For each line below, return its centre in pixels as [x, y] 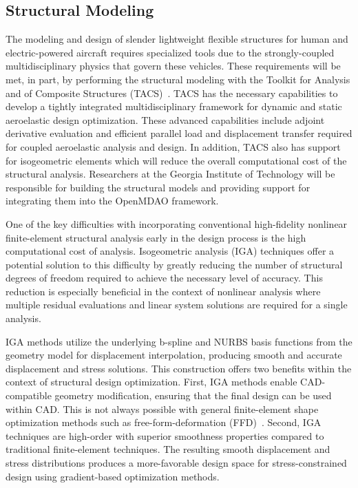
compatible [29, 395]
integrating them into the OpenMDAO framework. [112, 201]
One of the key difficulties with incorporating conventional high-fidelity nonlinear [177, 223]
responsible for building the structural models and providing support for [158, 187]
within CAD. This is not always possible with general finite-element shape [162, 409]
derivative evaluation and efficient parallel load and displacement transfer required [179, 133]
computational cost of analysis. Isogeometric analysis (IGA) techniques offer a [170, 251]
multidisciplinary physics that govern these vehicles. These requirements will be [173, 66]
